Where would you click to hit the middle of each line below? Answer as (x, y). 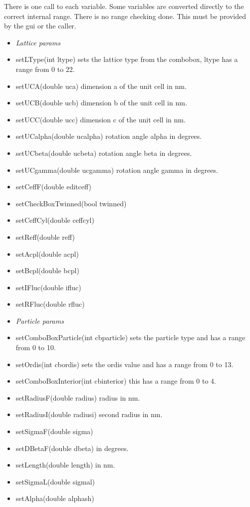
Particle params (40, 320)
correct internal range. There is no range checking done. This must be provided (125, 16)
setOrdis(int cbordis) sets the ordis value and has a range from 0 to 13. (125, 364)
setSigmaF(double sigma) (54, 431)
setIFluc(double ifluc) (48, 287)
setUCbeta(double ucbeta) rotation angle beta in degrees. (104, 153)
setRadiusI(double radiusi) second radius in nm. (89, 414)
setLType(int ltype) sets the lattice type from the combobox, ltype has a (127, 59)
